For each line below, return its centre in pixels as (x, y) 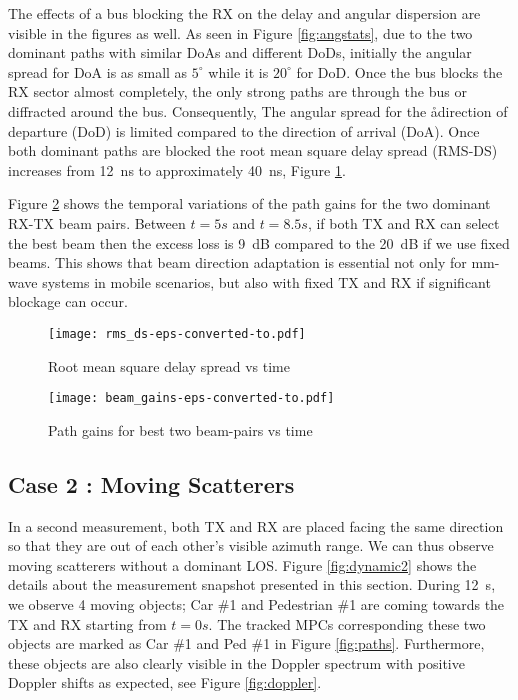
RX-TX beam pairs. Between (97, 222)
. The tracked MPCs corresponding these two (347, 623)
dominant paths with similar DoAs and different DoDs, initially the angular (240, 52)
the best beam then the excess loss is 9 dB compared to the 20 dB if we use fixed (259, 242)
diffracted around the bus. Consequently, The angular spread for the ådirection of (258, 110)
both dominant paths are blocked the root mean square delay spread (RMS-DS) (253, 150)
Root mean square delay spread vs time (169, 365)
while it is (238, 71)
